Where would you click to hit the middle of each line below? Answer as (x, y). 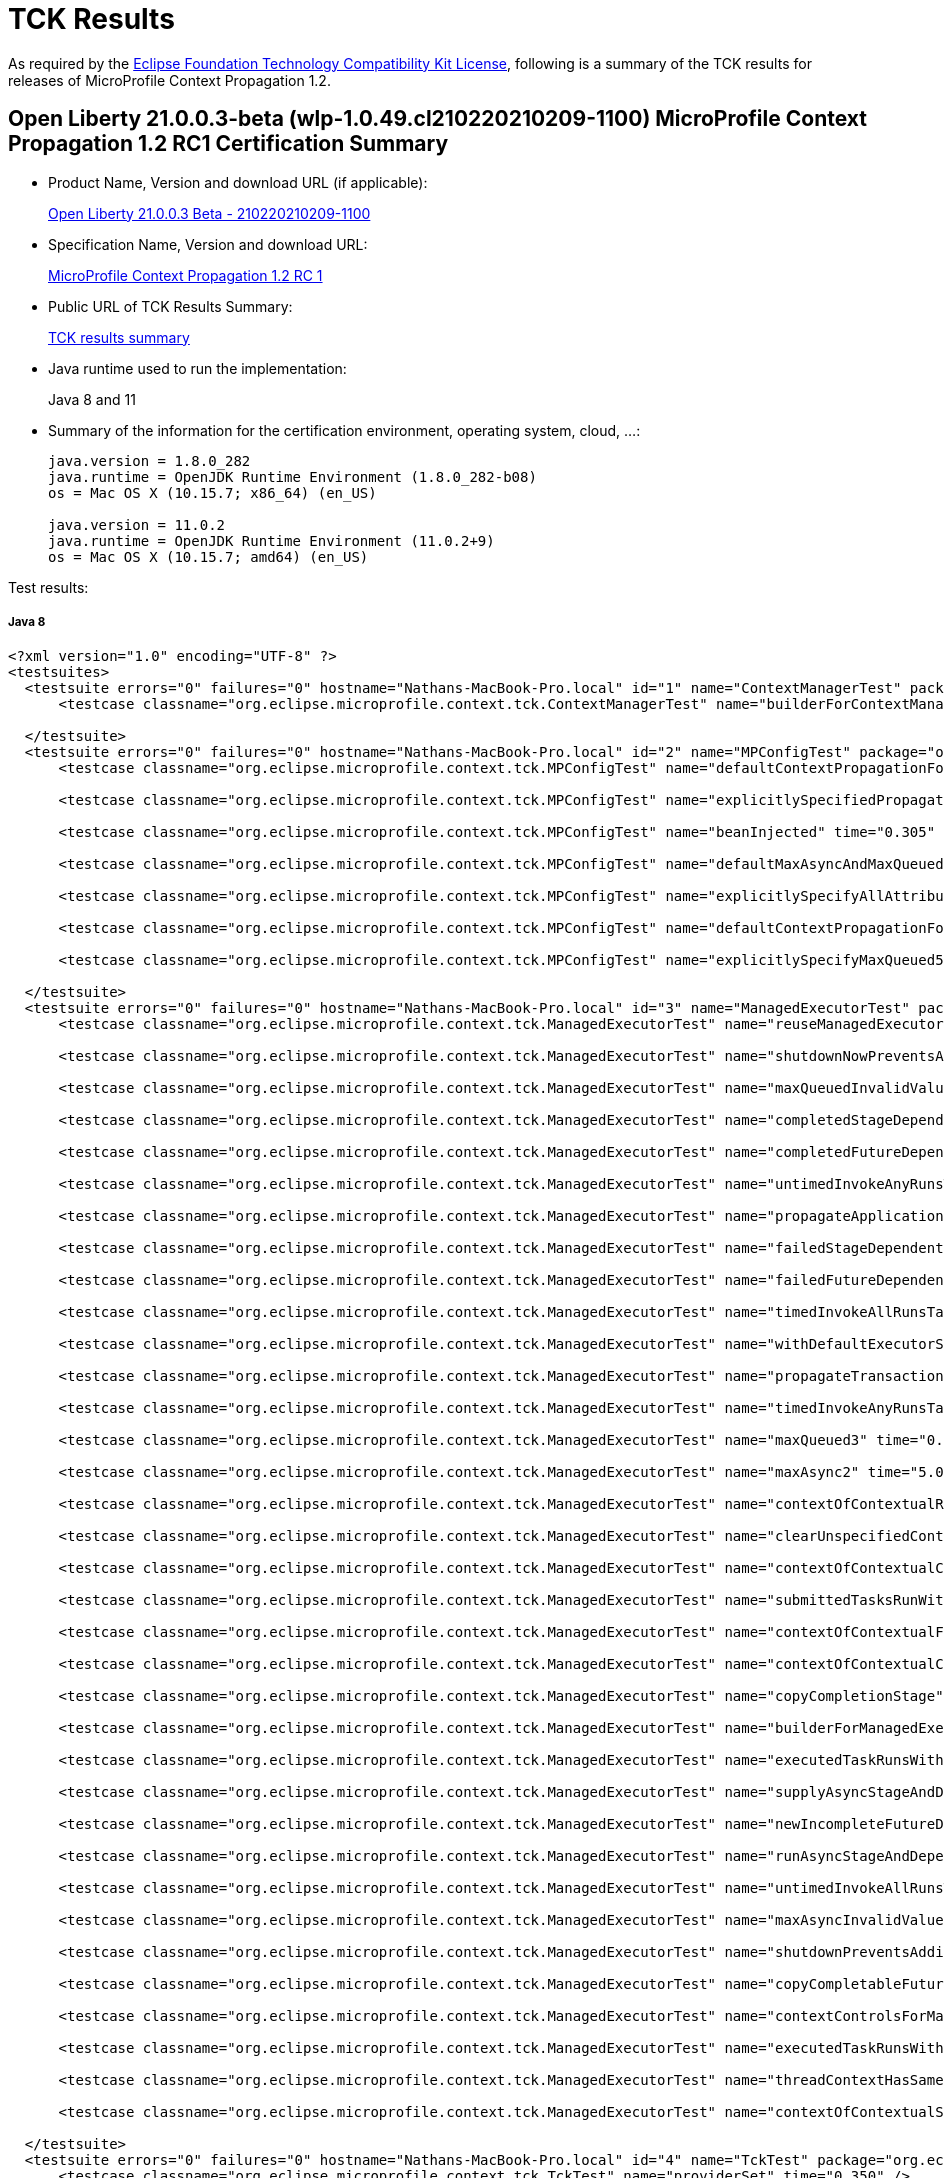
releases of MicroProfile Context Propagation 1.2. (169, 80)
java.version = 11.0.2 (137, 524)
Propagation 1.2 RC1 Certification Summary (228, 144)
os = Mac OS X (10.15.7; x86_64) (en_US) (212, 492)
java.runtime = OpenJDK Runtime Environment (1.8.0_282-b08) (292, 476)
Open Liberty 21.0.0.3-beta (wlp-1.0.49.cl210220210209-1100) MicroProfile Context (437, 119)
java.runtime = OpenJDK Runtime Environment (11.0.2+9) (271, 540)
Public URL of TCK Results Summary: (170, 306)
